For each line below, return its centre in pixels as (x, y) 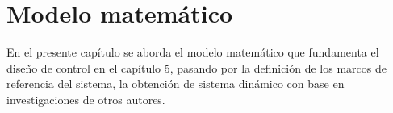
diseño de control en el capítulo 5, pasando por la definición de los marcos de (196, 67)
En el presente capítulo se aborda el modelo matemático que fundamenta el (193, 52)
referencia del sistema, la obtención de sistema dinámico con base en (176, 84)
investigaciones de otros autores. (86, 99)
